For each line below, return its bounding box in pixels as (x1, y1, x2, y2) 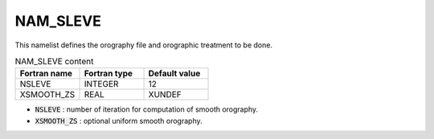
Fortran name (19, 68, 72, 80)
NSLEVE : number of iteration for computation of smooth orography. (35, 104, 259, 114)
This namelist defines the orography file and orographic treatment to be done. (14, 40, 273, 50)
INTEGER (84, 79, 119, 90)
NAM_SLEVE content (14, 56, 94, 67)
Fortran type (84, 68, 133, 80)
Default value (148, 68, 201, 80)
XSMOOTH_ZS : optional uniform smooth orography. (35, 116, 203, 125)
